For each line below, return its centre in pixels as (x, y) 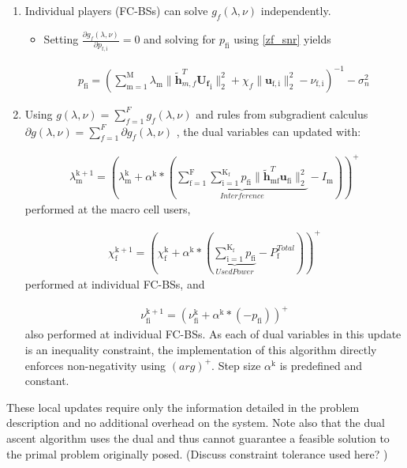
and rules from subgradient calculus (282, 113)
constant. (47, 381)
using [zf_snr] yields (282, 39)
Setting (61, 39)
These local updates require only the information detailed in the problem (183, 407)
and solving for (180, 39)
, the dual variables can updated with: (269, 131)
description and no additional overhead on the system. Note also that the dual (196, 423)
